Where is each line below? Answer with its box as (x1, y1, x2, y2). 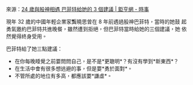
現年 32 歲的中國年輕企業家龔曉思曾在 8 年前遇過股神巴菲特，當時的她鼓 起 (6, 18, 187, 25)
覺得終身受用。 (11, 33, 47, 40)
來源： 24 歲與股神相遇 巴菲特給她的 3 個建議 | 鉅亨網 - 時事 (6, 6, 149, 12)
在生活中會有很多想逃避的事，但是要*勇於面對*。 (14, 65, 133, 72)
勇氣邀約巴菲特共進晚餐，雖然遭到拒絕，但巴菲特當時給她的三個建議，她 (6, 26, 180, 32)
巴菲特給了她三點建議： (6, 45, 63, 52)
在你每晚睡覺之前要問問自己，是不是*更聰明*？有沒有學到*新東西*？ (14, 58, 179, 64)
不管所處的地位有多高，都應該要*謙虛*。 (14, 73, 112, 79)
